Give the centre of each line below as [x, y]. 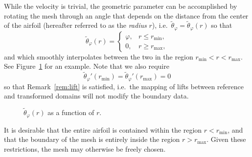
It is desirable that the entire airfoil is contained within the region [103, 129]
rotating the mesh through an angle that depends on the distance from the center [126, 15]
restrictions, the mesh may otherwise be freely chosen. [85, 148]
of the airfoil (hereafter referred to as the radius [75, 25]
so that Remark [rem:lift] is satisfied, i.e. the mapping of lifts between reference [124, 86]
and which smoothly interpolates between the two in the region [99, 56]
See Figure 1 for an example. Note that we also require [87, 66]
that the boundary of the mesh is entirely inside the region [92, 139]
